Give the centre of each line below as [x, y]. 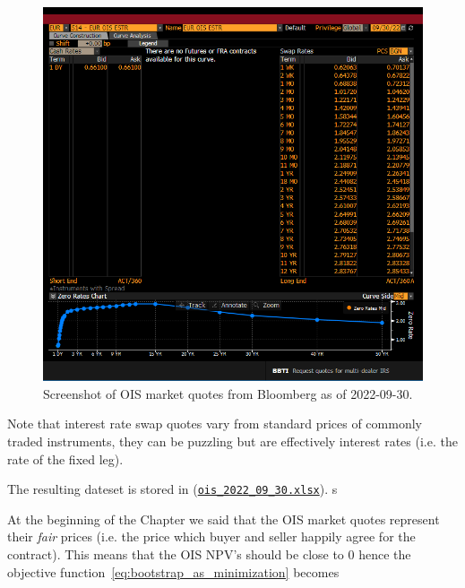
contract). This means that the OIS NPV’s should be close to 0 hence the [209, 554]
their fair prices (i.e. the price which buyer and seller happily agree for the [211, 536]
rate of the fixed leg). [65, 458]
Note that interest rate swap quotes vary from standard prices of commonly [215, 424]
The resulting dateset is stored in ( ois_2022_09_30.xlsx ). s [172, 489]
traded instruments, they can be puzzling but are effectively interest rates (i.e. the [232, 441]
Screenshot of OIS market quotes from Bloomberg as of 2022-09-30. [228, 393]
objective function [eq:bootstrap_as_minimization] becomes [173, 571]
